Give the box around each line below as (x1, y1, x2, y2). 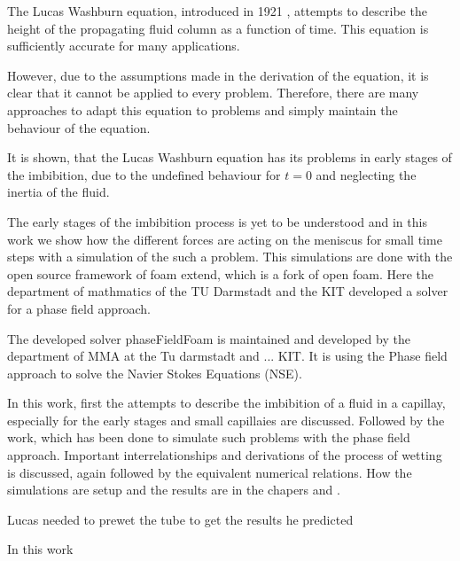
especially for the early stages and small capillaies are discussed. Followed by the (7, 410, 445, 429)
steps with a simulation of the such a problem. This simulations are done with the (7, 247, 453, 266)
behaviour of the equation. (7, 118, 151, 136)
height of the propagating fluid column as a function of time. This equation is (7, 19, 429, 37)
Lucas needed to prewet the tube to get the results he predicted (7, 510, 354, 528)
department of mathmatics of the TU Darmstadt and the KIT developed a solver (7, 282, 448, 300)
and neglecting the (316, 165, 417, 183)
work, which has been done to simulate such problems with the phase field (7, 428, 410, 447)
